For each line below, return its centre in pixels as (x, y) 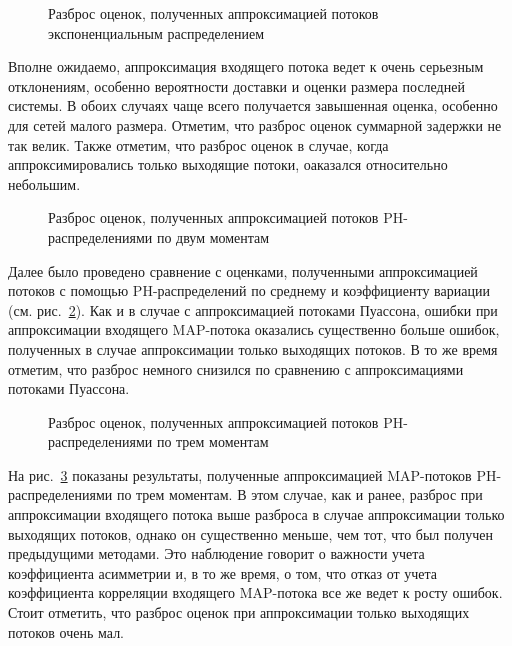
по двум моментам (213, 236)
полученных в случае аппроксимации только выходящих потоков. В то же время (253, 348)
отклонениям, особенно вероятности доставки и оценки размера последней (236, 85)
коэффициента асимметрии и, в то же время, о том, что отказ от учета (223, 572)
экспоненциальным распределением (156, 32)
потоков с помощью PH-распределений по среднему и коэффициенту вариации (249, 290)
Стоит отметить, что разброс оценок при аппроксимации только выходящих (239, 612)
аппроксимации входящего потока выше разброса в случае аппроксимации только (256, 514)
